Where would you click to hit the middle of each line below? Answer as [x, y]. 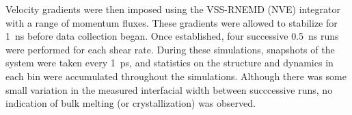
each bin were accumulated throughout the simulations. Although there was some [176, 76]
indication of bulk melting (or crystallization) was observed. [131, 103]
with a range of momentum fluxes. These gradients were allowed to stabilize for [172, 22]
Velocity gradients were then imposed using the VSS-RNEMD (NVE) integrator [173, 9]
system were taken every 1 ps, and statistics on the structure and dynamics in [170, 63]
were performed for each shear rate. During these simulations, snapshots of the [170, 49]
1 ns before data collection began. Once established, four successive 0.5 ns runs [172, 36]
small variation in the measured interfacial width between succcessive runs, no [169, 89]
